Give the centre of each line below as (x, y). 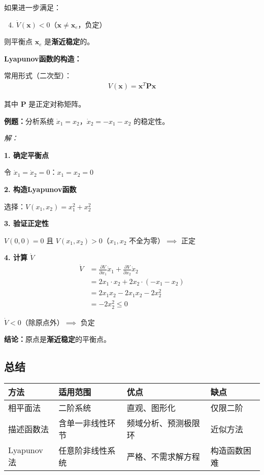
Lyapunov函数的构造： (43, 58)
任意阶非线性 (83, 450)
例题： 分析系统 (29, 121)
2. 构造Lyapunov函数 (40, 189)
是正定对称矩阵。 (57, 104)
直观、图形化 (151, 407)
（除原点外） (42, 322)
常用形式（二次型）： (38, 75)
